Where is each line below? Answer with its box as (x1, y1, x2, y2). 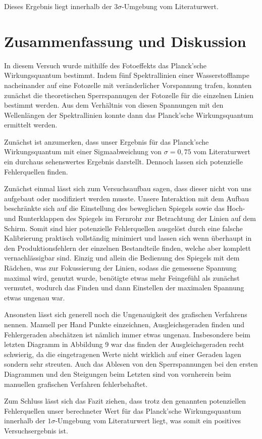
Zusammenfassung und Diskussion (4, 30, 246, 51)
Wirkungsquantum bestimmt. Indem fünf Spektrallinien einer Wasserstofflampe (4, 70, 249, 80)
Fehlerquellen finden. (4, 166, 68, 177)
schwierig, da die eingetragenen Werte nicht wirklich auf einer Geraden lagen (4, 348, 241, 359)
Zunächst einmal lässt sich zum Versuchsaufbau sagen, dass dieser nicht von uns (4, 183, 252, 194)
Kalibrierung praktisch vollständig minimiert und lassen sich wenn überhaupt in (4, 233, 252, 243)
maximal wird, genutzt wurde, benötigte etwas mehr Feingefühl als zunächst (4, 272, 240, 283)
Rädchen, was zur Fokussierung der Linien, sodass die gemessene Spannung (4, 262, 237, 273)
